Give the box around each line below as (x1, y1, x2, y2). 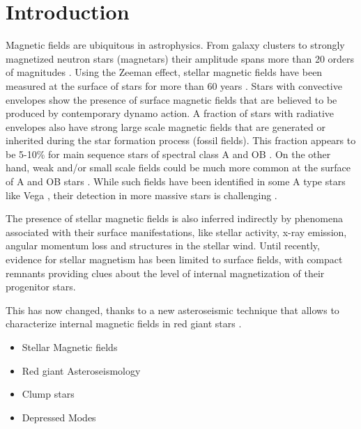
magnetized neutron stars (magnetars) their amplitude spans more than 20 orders (6, 51, 355, 65)
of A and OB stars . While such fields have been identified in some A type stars (6, 174, 346, 189)
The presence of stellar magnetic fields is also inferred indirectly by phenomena (6, 211, 343, 226)
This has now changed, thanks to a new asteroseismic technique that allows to (6, 302, 339, 317)
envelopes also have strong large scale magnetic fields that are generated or (6, 119, 326, 134)
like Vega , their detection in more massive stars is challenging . (6, 187, 277, 202)
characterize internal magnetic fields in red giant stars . (6, 316, 242, 331)
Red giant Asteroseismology (22, 363, 141, 377)
